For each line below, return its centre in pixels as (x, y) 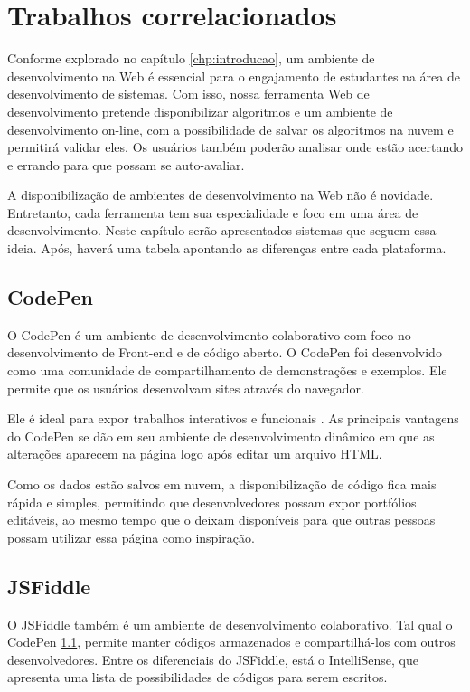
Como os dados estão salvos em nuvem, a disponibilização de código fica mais (222, 484)
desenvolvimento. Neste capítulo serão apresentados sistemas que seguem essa (222, 230)
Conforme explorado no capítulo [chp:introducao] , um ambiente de (191, 58)
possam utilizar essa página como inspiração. (131, 537)
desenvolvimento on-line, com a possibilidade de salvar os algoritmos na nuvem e (230, 129)
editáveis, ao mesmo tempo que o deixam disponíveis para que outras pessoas (221, 520)
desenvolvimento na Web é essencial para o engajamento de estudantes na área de (234, 76)
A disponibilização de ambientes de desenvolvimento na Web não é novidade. (221, 195)
